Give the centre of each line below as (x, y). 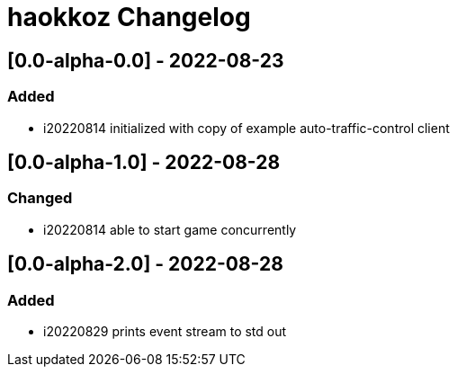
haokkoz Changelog (129, 17)
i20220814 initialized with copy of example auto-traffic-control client (246, 128)
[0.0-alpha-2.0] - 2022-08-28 (145, 264)
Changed (40, 198)
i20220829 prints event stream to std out (165, 331)
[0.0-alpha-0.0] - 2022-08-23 (146, 60)
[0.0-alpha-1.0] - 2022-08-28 (144, 162)
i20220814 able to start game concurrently (170, 229)
